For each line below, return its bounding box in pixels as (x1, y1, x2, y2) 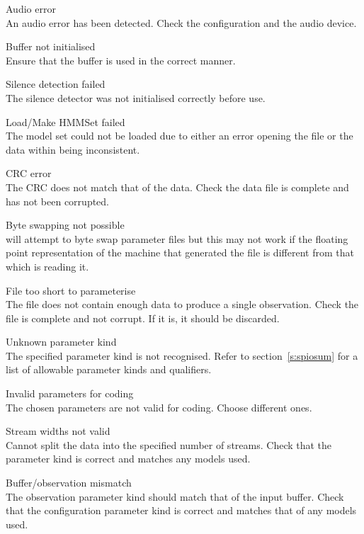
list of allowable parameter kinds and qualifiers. (6, 362, 212, 377)
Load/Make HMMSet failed (6, 114, 125, 129)
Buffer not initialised (6, 39, 96, 54)
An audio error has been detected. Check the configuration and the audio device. (6, 15, 357, 30)
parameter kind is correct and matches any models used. (6, 451, 251, 466)
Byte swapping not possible (6, 217, 125, 232)
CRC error (6, 166, 52, 181)
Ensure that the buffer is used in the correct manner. (6, 52, 236, 67)
